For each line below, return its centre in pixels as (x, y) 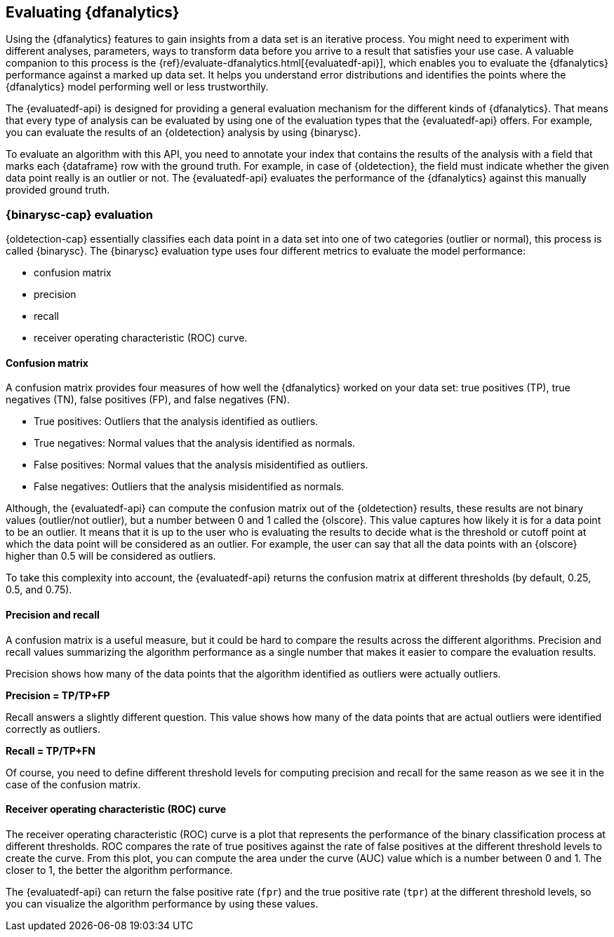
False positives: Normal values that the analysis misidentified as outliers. (201, 465)
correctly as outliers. (53, 729)
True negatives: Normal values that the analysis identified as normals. (195, 443)
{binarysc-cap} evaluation (79, 214)
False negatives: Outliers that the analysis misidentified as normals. (189, 487)
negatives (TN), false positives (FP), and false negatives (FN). (148, 400)
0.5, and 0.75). (39, 590)
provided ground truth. (58, 190)
